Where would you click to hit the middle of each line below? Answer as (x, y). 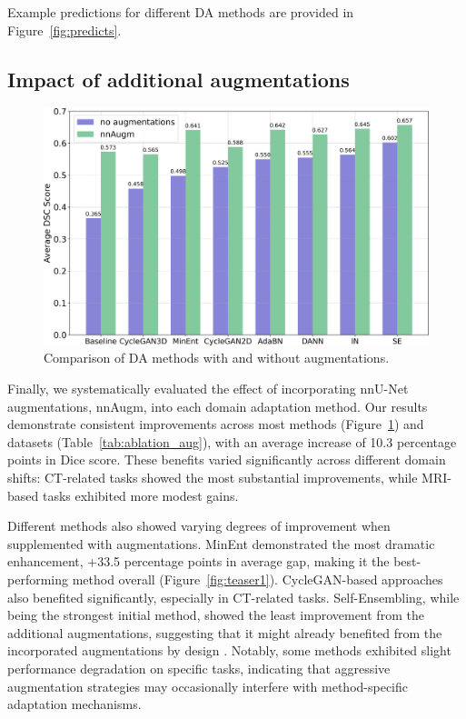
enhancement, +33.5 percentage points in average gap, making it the (198, 561)
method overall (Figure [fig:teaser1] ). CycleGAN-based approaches (258, 579)
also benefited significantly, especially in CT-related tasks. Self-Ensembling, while (233, 597)
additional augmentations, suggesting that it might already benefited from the (225, 632)
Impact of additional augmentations (178, 79)
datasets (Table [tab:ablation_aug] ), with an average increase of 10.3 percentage (232, 441)
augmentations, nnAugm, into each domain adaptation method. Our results (218, 406)
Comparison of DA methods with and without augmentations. (217, 358)
